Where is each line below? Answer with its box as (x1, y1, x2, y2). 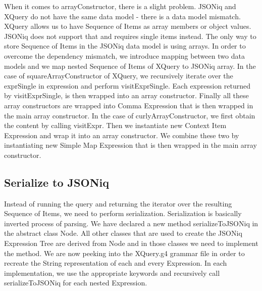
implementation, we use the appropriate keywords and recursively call (4, 267, 220, 278)
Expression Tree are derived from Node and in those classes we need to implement (4, 238, 258, 248)
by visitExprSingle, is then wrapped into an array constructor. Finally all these (4, 90, 249, 101)
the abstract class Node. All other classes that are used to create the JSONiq (4, 228, 242, 238)
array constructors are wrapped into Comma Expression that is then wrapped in (4, 100, 253, 110)
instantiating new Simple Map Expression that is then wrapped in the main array (4, 140, 257, 150)
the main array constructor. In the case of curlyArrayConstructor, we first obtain (4, 110, 255, 120)
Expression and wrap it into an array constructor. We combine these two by (4, 130, 239, 140)
